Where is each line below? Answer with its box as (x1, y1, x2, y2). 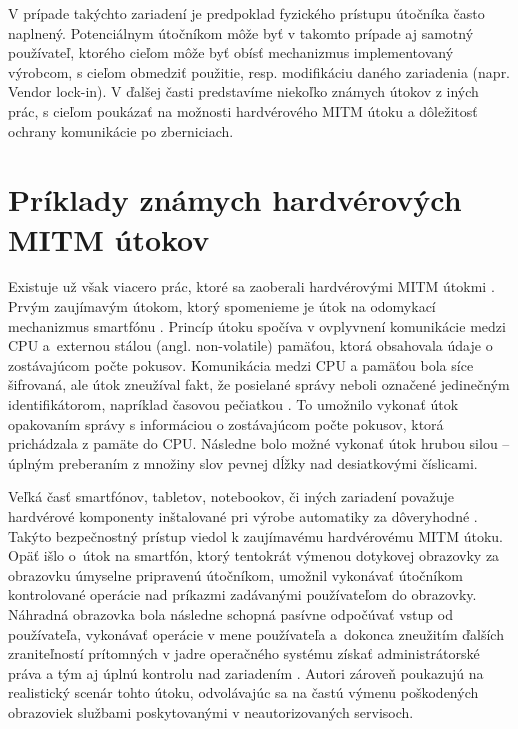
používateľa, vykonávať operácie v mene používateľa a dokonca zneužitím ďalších (8, 623, 504, 644)
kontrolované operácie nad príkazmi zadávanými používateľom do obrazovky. (8, 584, 477, 605)
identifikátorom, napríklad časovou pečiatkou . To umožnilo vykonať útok (8, 394, 459, 415)
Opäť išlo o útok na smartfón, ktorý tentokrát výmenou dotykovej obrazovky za (8, 545, 500, 566)
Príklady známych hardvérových (8, 179, 462, 220)
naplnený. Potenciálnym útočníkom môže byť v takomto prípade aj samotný (8, 22, 474, 43)
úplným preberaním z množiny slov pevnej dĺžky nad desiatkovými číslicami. (8, 452, 478, 473)
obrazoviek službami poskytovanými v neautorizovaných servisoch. (8, 701, 414, 722)
